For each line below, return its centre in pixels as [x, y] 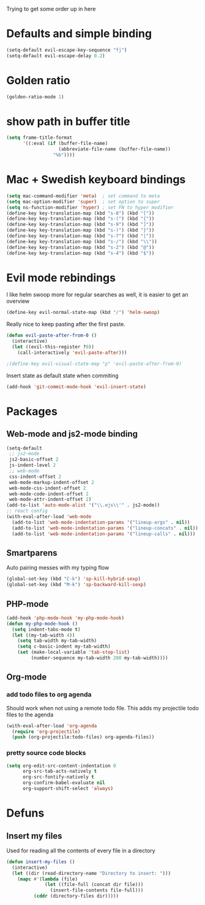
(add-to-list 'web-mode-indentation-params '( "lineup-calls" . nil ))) [104, 534]
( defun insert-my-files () [41, 862]
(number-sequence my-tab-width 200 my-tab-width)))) [99, 658]
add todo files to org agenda [49, 695]
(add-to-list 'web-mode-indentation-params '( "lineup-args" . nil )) [101, 522]
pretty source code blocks [46, 753]
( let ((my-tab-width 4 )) [43, 635]
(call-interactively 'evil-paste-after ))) [72, 353]
